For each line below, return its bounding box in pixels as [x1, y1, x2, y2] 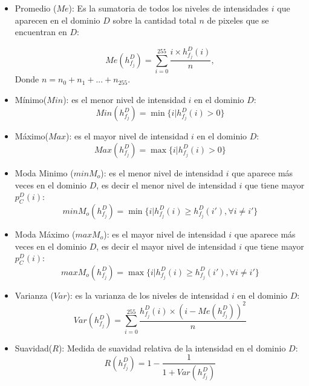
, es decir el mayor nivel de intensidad [96, 239, 236, 252]
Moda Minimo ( [15, 166, 74, 179]
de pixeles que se [207, 13, 269, 26]
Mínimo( [15, 93, 47, 105]
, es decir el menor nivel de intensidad [96, 178, 236, 191]
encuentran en [15, 25, 67, 38]
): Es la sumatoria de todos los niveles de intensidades [68, 2, 269, 14]
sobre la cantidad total [112, 13, 197, 26]
